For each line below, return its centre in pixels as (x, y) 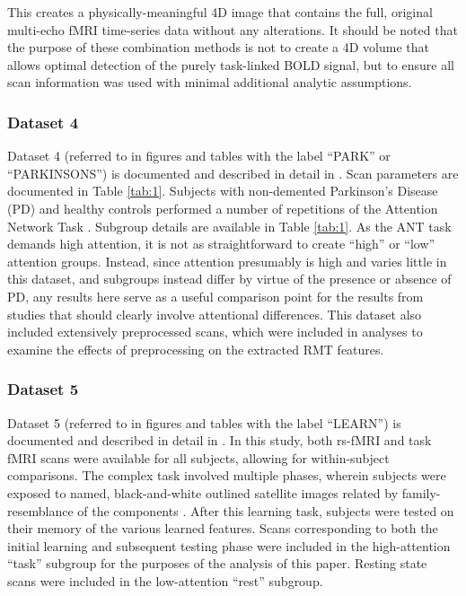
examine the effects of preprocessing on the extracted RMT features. (196, 349)
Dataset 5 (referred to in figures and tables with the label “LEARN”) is (204, 422)
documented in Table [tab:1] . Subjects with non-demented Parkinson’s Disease (223, 191)
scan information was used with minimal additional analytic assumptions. (210, 82)
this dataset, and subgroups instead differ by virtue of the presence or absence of (229, 279)
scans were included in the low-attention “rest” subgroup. (165, 580)
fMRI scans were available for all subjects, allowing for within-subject (198, 457)
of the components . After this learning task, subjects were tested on (266, 510)
